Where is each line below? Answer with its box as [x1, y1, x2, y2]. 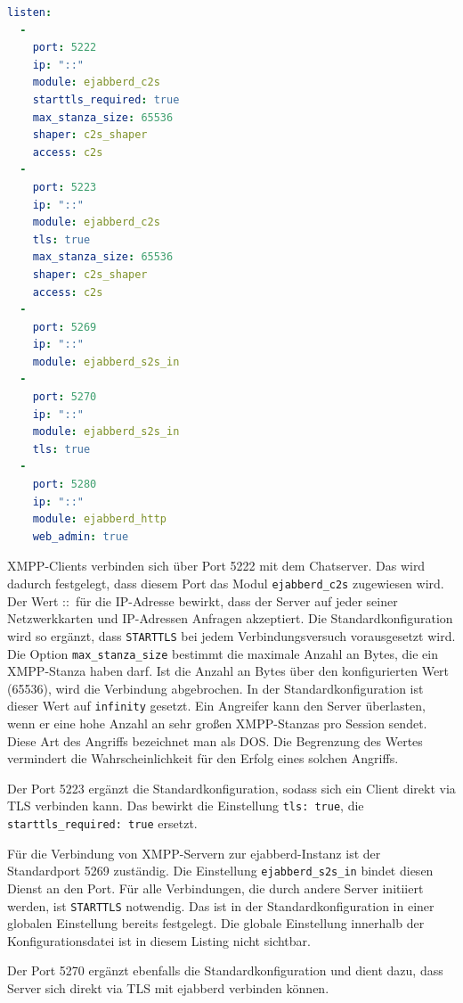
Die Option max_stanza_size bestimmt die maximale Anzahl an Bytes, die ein [7, 644, 438, 662]
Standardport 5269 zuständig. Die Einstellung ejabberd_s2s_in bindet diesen [7, 861, 434, 880]
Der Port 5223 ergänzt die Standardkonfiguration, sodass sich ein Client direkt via [7, 778, 456, 797]
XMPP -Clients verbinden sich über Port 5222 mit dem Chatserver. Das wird [7, 556, 426, 575]
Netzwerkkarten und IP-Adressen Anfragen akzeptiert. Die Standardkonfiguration [7, 609, 453, 628]
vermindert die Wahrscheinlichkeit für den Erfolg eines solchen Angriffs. [7, 749, 399, 768]
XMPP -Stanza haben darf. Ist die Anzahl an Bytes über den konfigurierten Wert [7, 662, 450, 680]
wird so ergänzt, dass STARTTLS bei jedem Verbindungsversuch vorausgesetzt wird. [7, 626, 456, 645]
